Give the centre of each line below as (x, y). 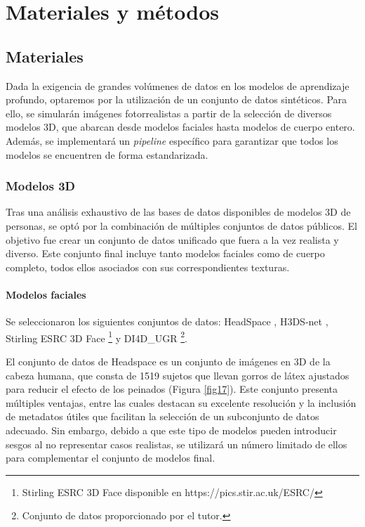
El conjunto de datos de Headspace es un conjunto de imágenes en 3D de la (168, 361)
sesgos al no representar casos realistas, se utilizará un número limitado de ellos (177, 444)
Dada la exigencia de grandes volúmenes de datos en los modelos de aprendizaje (178, 85)
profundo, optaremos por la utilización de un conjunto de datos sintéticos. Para (177, 99)
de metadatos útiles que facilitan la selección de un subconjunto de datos (162, 416)
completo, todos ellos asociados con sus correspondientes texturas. (148, 267)
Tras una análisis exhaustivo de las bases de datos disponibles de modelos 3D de (178, 212)
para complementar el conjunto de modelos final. (111, 458)
